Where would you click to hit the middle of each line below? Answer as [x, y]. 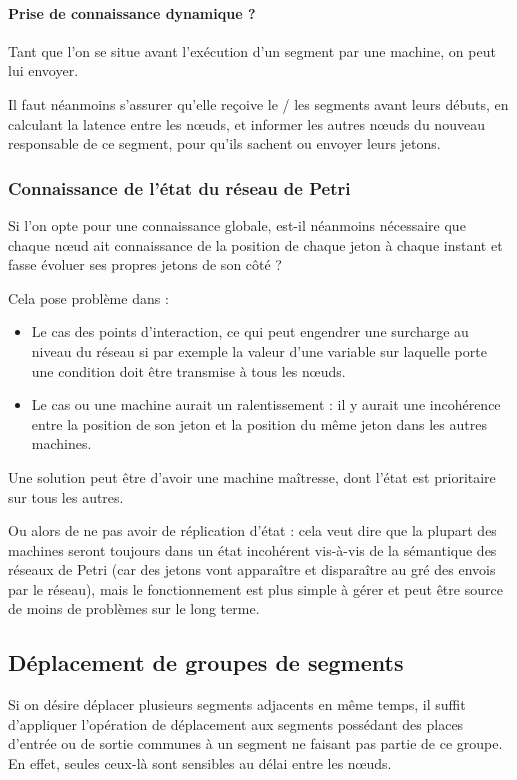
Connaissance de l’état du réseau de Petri [179, 187]
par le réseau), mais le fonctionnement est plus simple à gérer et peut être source [255, 588]
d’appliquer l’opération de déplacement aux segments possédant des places [236, 723]
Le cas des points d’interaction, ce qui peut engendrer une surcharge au [250, 331]
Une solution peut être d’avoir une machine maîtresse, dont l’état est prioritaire [252, 476]
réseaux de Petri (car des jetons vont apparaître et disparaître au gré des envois [252, 569]
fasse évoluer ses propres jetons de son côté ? [145, 264]
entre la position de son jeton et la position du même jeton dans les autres [259, 423]
